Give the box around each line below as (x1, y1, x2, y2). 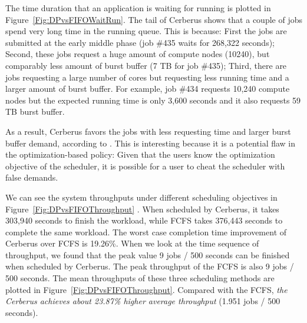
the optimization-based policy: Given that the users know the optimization (5, 148, 275, 161)
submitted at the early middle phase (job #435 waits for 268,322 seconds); (5, 36, 275, 48)
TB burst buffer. (5, 105, 65, 118)
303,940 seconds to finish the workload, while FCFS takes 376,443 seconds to (5, 214, 283, 227)
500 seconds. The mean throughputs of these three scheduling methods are (5, 272, 275, 284)
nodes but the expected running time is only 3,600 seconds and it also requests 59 (5, 94, 301, 106)
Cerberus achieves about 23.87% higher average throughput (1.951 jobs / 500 (5, 295, 280, 307)
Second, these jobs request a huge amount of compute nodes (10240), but (5, 48, 270, 60)
